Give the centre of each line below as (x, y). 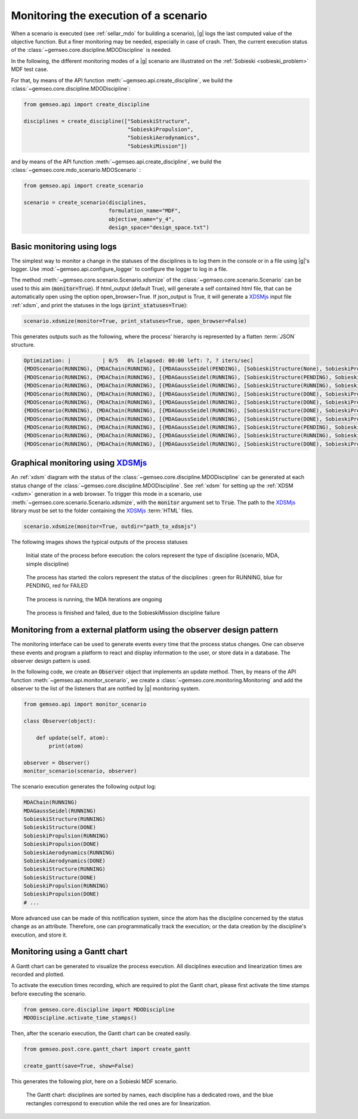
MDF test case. (30, 69)
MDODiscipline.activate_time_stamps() (80, 1018)
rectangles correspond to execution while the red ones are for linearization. (118, 1103)
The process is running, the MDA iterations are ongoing (94, 599)
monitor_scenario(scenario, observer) (80, 771)
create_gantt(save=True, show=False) (79, 1066)
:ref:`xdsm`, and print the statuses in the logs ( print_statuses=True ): (99, 305)
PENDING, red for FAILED (57, 586)
